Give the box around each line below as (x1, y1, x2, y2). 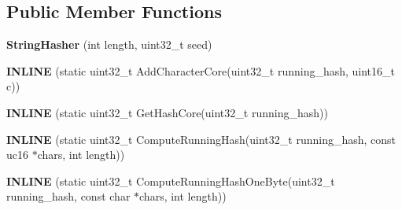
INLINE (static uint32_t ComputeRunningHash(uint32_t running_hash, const (6, 131, 396, 147)
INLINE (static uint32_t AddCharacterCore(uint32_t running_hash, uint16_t (6, 62, 396, 79)
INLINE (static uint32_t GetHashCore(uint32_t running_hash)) (6, 104, 328, 120)
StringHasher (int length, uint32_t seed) (6, 36, 212, 53)
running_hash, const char (6, 188, 131, 204)
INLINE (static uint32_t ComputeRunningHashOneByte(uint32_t (6, 172, 335, 189)
